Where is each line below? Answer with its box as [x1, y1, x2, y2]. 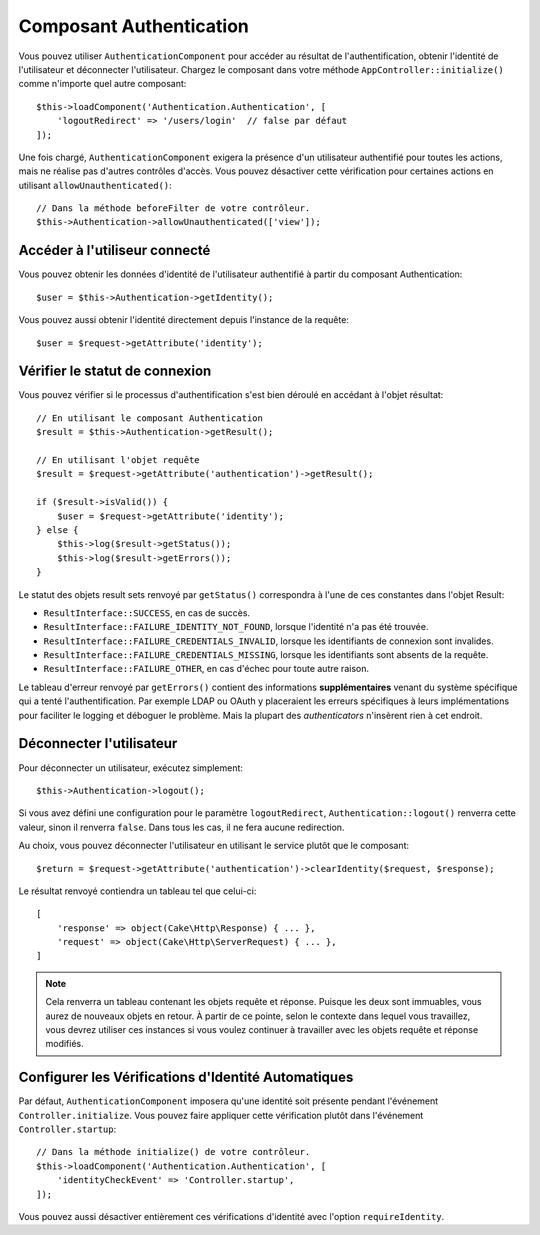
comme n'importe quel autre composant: [18, 78, 187, 90]
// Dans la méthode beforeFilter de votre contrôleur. [36, 203, 311, 214]
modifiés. [45, 1038, 84, 1050]
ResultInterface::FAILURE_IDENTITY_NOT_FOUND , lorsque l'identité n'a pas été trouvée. [43, 621, 429, 633]
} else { [36, 524, 79, 535]
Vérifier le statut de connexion [18, 363, 212, 380]
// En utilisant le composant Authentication [36, 412, 264, 424]
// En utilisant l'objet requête [36, 455, 200, 465]
